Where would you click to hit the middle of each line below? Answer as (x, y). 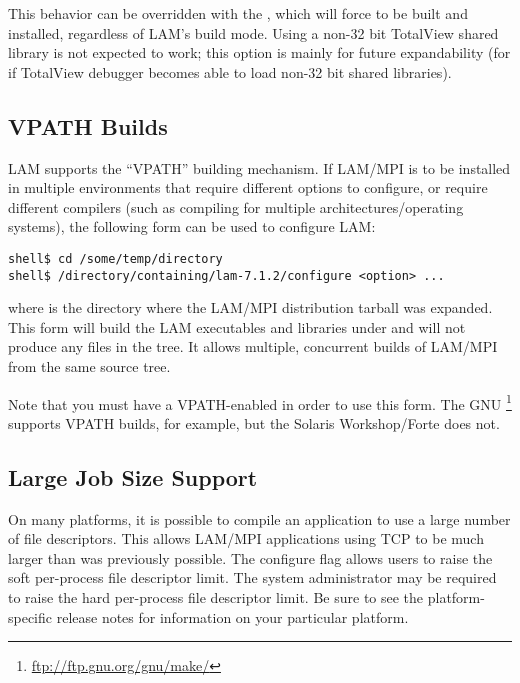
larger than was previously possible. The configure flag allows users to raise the (250, 557)
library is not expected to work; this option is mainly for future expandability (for (259, 52)
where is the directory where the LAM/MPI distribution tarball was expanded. (250, 307)
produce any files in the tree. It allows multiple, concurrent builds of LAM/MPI (253, 346)
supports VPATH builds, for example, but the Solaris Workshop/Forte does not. (254, 422)
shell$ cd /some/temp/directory (115, 258)
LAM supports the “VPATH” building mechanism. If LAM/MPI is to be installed (259, 167)
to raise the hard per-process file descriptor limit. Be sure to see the (216, 597)
